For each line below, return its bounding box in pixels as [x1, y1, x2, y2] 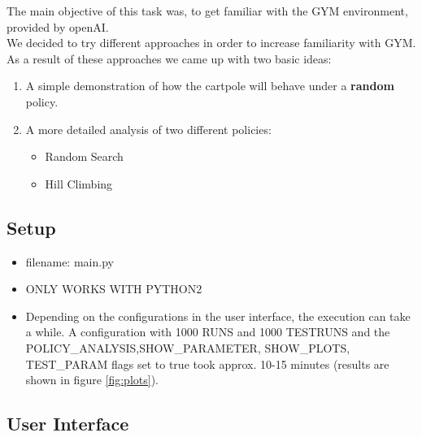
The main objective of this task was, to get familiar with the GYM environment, [7, 2, 408, 19]
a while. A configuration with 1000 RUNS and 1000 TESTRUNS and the [25, 323, 390, 340]
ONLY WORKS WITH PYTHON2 [25, 280, 202, 297]
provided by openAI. [7, 18, 109, 35]
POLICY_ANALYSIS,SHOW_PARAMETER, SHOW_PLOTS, [25, 339, 350, 356]
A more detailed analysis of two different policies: [25, 120, 272, 137]
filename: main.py [25, 253, 114, 270]
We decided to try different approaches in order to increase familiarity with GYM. [7, 34, 416, 51]
